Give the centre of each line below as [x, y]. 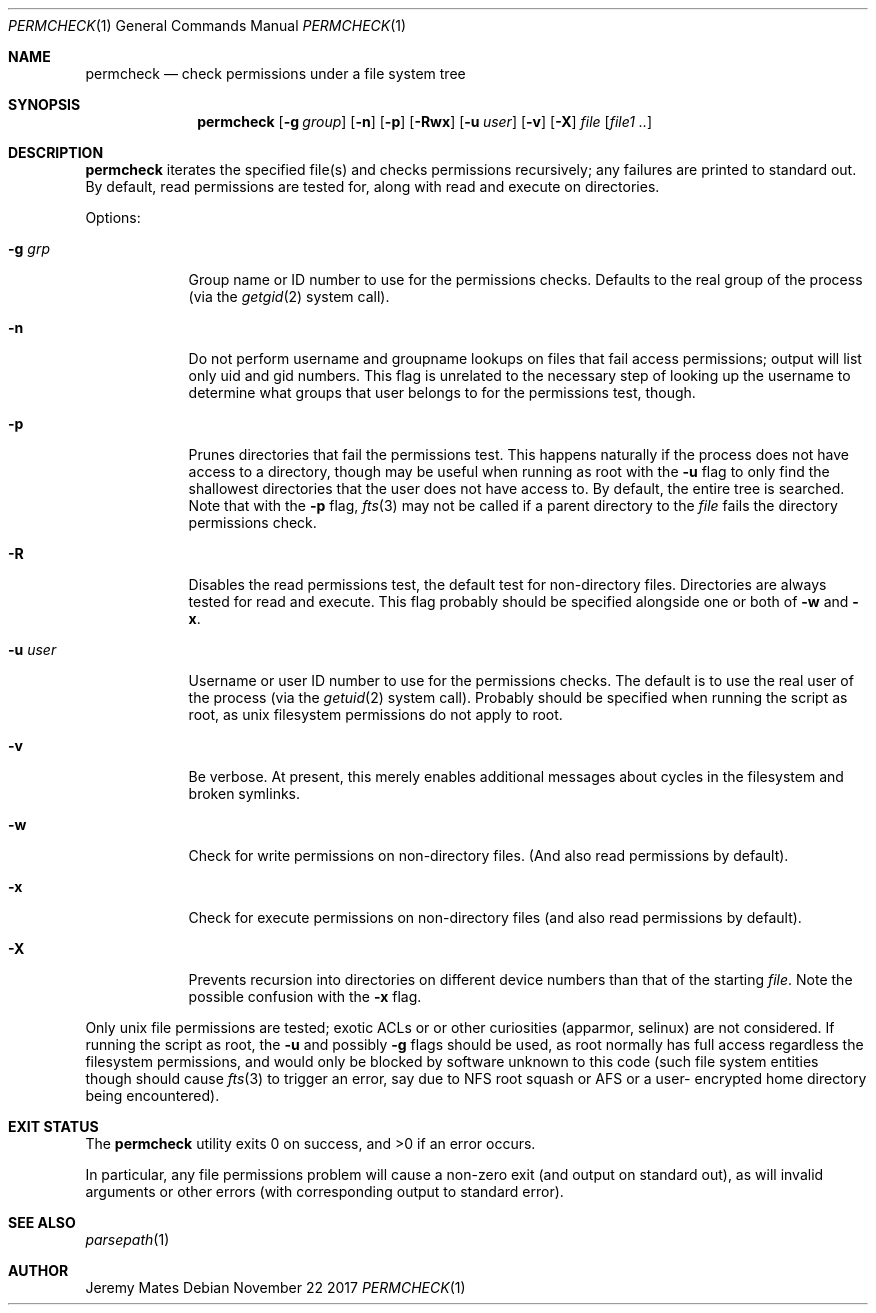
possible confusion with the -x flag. [305, 996]
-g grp [29, 248]
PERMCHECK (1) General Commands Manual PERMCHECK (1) [207, 25]
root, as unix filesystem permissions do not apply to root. [375, 714]
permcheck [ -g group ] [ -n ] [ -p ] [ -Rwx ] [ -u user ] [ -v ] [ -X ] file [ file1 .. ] [425, 121]
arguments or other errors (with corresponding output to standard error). [324, 1191]
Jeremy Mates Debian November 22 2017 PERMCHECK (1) [275, 1287]
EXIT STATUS [53, 1126]
